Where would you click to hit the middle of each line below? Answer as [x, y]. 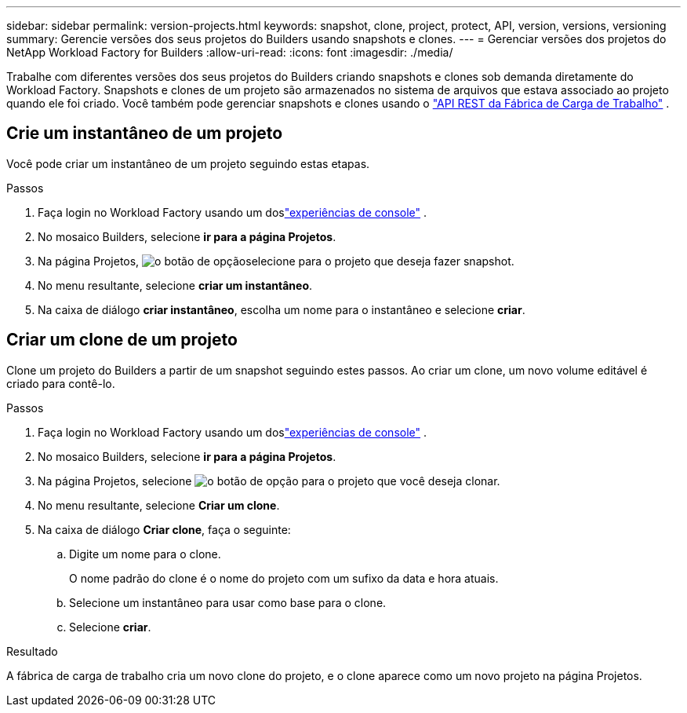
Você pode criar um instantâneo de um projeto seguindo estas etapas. [188, 163]
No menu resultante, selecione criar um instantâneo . [175, 285]
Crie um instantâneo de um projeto [145, 133]
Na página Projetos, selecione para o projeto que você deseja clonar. [269, 481]
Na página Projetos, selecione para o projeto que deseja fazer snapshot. [276, 261]
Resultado [32, 651]
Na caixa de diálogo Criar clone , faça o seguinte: [164, 529]
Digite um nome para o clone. [145, 554]
